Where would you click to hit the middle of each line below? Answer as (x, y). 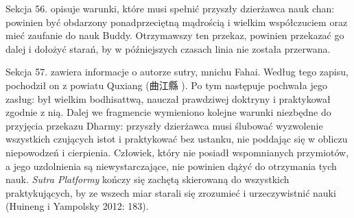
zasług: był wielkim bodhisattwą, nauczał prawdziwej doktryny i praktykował (168, 98)
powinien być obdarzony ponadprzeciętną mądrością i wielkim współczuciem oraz (177, 22)
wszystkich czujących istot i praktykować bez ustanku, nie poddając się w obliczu (177, 139)
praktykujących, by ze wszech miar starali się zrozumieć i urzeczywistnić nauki (171, 192)
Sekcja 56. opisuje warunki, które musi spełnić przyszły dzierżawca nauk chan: (170, 8)
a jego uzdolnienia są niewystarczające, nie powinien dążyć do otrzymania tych (171, 166)
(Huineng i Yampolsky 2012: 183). (77, 206)
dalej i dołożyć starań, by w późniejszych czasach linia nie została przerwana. (168, 48)
